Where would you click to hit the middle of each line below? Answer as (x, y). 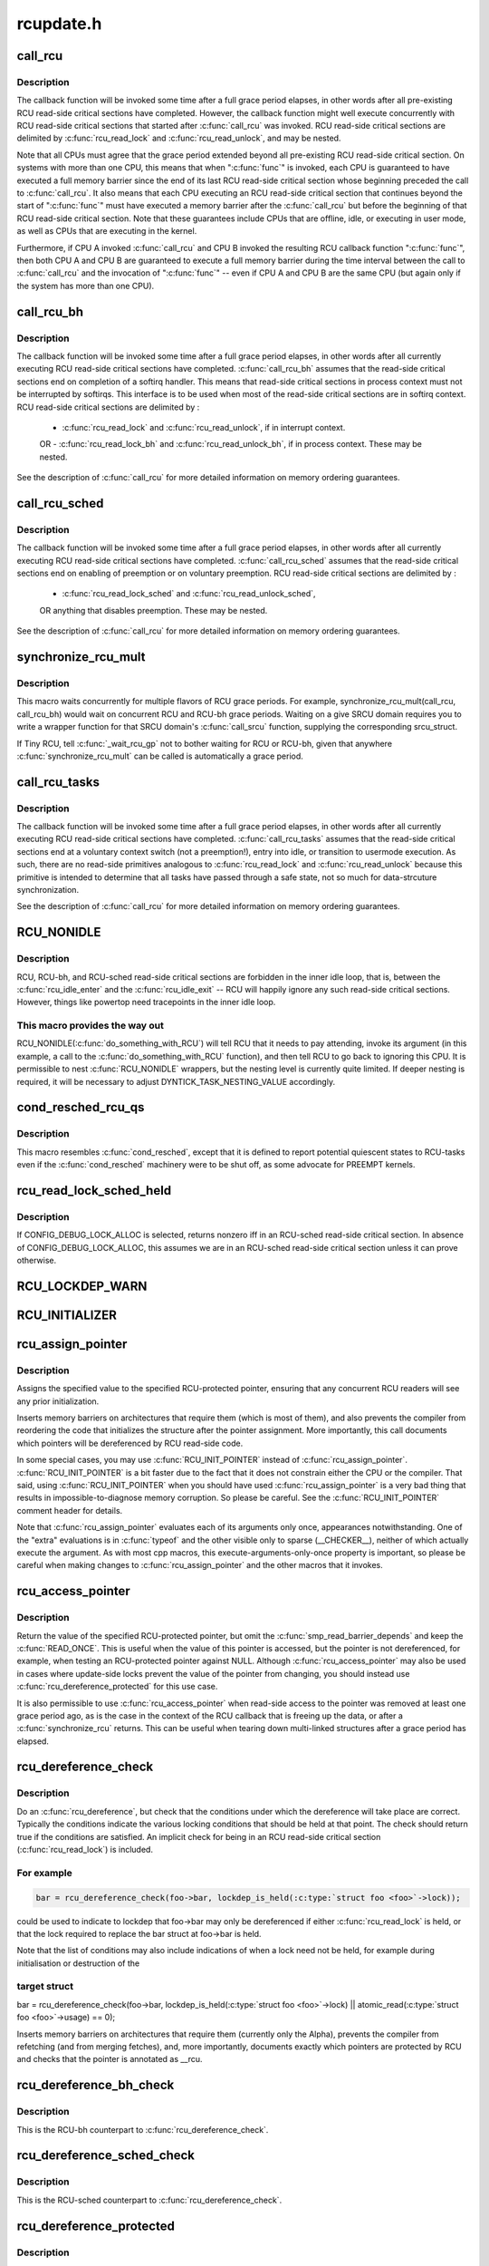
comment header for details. (70, 1510)
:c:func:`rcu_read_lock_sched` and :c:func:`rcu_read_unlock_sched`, (189, 594)
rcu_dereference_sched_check (105, 2156)
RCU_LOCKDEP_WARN (82, 1286)
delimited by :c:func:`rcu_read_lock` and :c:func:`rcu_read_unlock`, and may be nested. (179, 138)
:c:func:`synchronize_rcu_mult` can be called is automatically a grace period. (160, 756)
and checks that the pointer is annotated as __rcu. (110, 2059)
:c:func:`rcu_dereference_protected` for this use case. (117, 1687)
